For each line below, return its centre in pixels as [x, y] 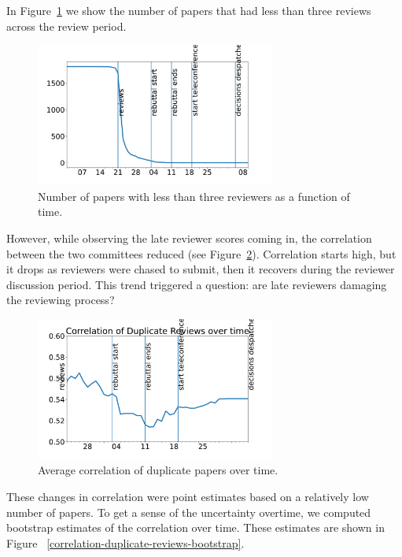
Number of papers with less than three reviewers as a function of [194, 196]
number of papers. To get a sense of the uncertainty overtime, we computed [189, 512]
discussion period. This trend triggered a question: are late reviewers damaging [197, 284]
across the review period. [66, 26]
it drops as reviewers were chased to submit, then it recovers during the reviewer [201, 269]
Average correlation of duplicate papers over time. [158, 470]
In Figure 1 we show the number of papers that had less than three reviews [189, 10]
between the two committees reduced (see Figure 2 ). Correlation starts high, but [201, 253]
